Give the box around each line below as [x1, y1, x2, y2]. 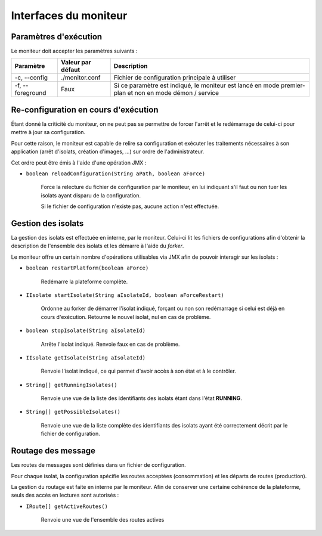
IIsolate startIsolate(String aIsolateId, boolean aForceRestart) [26, 292, 225, 298]
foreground [14, 89, 47, 97]
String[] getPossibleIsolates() [26, 408, 120, 416]
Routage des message [11, 446, 95, 456]
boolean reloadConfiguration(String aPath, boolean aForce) [26, 170, 206, 177]
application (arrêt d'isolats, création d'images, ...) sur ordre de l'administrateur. [11, 148, 205, 155]
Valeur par [60, 58, 92, 67]
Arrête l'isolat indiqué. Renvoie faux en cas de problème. [41, 340, 180, 348]
